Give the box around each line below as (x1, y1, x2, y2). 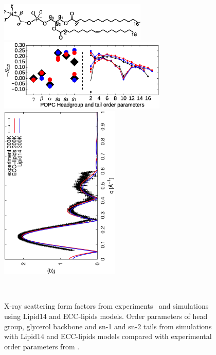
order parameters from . (4, 341, 80, 351)
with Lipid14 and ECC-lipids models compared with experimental (4, 331, 212, 342)
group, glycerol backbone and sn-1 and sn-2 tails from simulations (4, 321, 212, 331)
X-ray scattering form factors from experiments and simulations (4, 300, 209, 311)
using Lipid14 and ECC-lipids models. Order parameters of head (4, 310, 208, 321)
